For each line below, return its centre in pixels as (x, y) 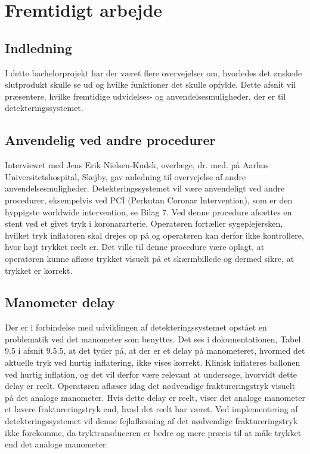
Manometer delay (60, 302)
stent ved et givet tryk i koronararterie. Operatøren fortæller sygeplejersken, (144, 223)
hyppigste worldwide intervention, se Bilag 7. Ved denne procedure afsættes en (148, 211)
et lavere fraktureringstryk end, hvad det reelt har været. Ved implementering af (151, 409)
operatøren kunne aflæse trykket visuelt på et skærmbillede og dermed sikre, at (150, 258)
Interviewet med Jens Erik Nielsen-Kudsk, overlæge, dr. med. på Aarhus (137, 165)
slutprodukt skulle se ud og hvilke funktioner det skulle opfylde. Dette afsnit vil (150, 84)
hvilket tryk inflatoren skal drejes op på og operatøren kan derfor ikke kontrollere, (154, 235)
